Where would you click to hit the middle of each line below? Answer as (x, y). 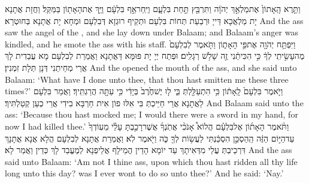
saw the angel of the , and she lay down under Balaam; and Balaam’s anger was (152, 32)
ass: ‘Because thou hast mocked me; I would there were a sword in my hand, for (152, 114)
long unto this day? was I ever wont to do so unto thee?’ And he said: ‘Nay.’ (144, 173)
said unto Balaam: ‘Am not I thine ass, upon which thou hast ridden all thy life (151, 161)
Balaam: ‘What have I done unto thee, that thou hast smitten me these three (147, 79)
